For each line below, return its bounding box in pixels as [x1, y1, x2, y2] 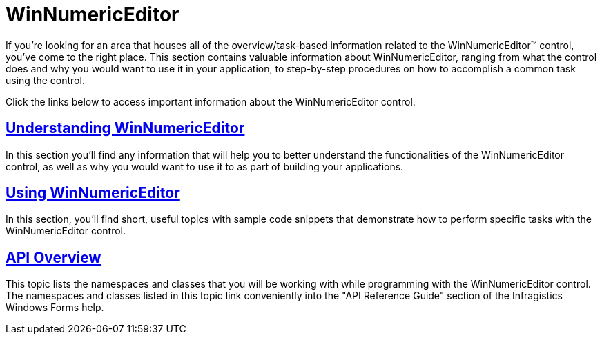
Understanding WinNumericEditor [6, 119, 245, 137]
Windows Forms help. [6, 301, 104, 314]
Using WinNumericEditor [6, 184, 180, 202]
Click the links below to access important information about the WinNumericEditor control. [6, 95, 416, 108]
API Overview [6, 248, 101, 266]
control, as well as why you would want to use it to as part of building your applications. [6, 160, 404, 172]
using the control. [6, 74, 85, 86]
